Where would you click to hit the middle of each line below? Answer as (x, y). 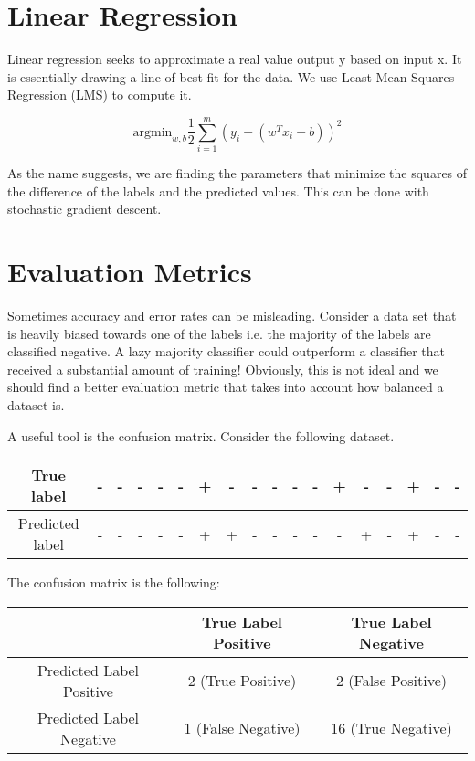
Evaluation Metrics (130, 271)
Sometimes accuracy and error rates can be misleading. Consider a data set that (232, 315)
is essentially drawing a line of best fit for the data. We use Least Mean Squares (231, 76)
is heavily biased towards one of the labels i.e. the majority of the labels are (219, 333)
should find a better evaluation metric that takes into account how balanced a (226, 387)
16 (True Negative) (391, 728)
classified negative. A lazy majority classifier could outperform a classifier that (226, 351)
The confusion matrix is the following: (114, 582)
